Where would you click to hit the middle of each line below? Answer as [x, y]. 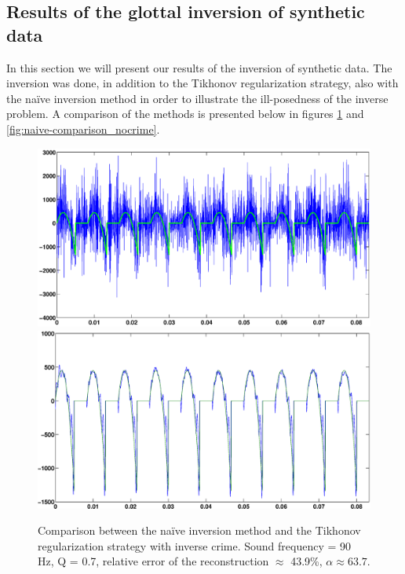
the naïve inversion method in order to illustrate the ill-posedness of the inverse [197, 98]
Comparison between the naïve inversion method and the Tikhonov [199, 530]
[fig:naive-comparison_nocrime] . [83, 129]
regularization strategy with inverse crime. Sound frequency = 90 [195, 545]
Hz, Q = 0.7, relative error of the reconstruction [153, 561]
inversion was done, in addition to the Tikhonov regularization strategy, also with [202, 83]
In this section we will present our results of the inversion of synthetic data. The [199, 67]
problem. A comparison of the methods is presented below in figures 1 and [185, 114]
